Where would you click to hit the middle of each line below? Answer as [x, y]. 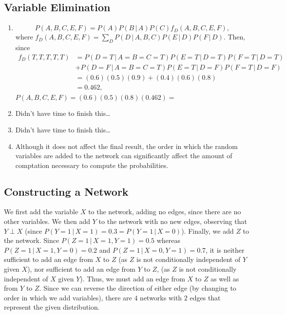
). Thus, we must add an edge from [133, 278]
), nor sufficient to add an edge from [81, 269]
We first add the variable [41, 212]
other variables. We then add [47, 221]
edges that [205, 297]
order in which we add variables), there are [68, 297]
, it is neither [225, 250]
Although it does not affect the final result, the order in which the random [126, 146]
